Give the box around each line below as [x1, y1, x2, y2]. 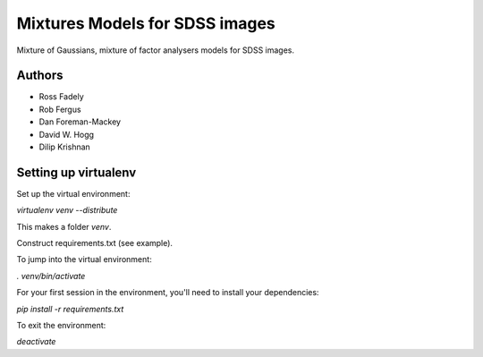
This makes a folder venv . [16, 221, 112, 232]
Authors [16, 68, 64, 83]
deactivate [16, 336, 56, 347]
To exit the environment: [16, 320, 106, 331]
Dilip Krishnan [38, 141, 91, 152]
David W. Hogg [38, 129, 94, 140]
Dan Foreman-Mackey [38, 116, 121, 127]
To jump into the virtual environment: [16, 254, 152, 265]
